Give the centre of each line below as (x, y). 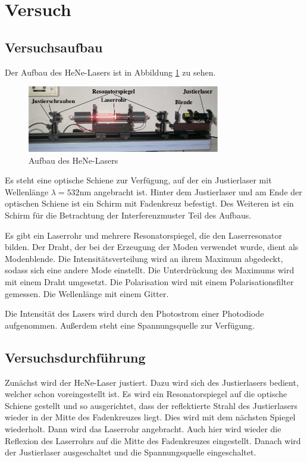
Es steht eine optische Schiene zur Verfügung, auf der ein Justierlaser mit (138, 180)
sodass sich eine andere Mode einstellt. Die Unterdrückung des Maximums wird (150, 270)
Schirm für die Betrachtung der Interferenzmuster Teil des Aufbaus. (128, 215)
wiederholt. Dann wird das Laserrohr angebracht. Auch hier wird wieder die (143, 428)
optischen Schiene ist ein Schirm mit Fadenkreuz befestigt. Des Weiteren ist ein (149, 203)
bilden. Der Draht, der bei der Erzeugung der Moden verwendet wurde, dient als (152, 247)
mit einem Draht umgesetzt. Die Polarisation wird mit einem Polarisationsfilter (149, 282)
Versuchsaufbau (54, 47)
